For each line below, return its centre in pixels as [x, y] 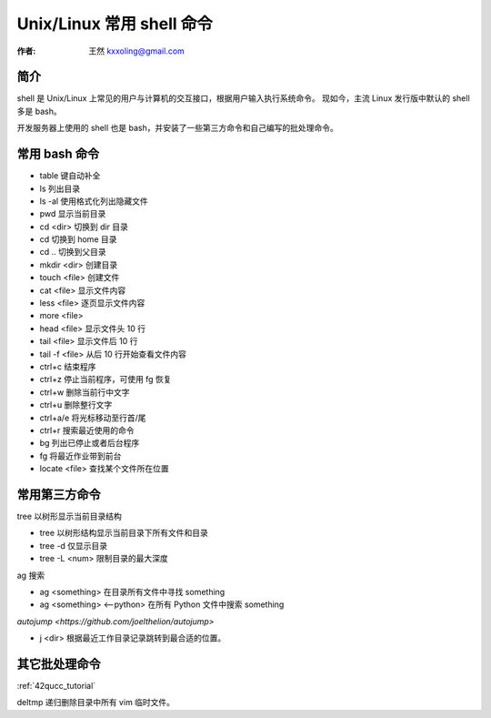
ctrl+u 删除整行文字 [76, 405]
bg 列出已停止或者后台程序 [90, 443]
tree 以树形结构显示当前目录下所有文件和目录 [124, 533]
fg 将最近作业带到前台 [80, 456]
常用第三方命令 [59, 495]
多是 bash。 [40, 111]
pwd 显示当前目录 [73, 214]
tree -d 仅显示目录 [74, 545]
